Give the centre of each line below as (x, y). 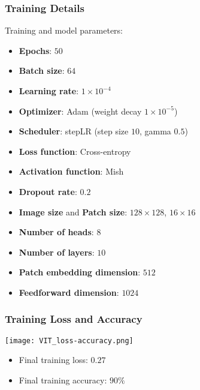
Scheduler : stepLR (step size (74, 131)
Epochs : (35, 50)
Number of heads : (56, 232)
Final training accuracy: (63, 380)
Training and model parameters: (64, 30)
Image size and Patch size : (73, 211)
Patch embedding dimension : (80, 272)
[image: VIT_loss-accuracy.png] (69, 340)
